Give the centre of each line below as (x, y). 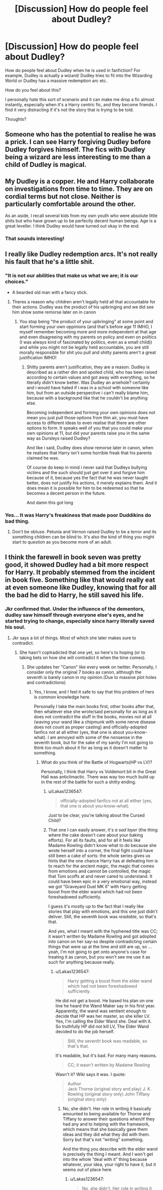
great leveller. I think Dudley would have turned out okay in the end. (72, 226)
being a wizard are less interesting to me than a (78, 157)
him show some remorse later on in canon (54, 312)
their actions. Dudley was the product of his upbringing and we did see (83, 307)
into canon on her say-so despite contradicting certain (103, 941)
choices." (16, 281)
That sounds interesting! (35, 239)
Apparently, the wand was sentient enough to (101, 1011)
